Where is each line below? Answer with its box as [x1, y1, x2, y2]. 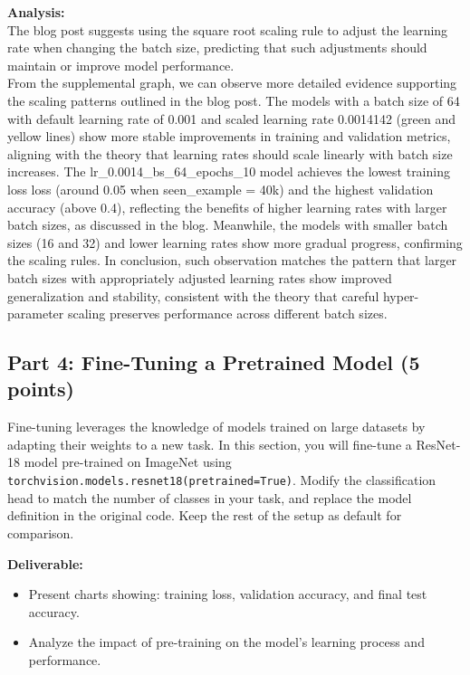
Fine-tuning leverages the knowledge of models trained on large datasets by [7, 417, 426, 436]
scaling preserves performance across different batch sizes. [67, 304, 388, 323]
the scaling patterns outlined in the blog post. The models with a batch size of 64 [7, 90, 460, 109]
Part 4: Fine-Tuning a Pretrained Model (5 [7, 348, 420, 376]
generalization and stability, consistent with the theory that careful [7, 286, 379, 305]
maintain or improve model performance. [7, 55, 235, 74]
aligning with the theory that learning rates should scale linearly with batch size [7, 144, 453, 163]
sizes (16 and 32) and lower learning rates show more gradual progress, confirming [7, 233, 463, 252]
